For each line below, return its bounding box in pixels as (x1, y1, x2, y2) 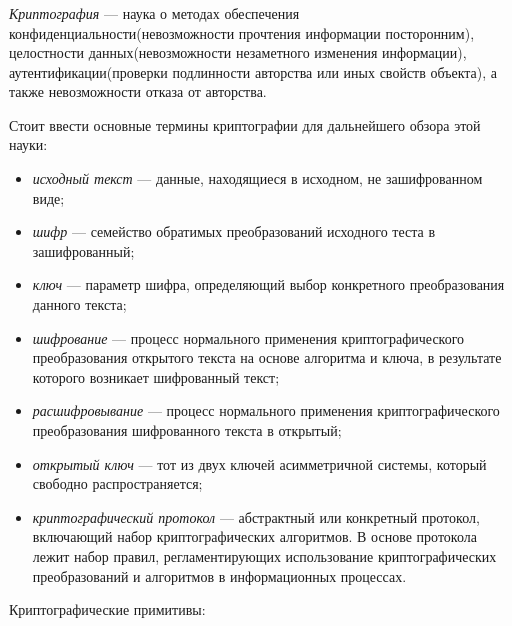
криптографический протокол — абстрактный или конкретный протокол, (32, 506, 480, 527)
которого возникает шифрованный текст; (32, 366, 280, 387)
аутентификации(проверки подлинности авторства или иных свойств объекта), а (9, 61, 498, 82)
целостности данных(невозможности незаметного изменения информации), (9, 42, 467, 63)
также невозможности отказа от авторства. (9, 81, 267, 102)
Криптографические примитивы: (9, 599, 206, 620)
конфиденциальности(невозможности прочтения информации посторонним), (9, 22, 475, 43)
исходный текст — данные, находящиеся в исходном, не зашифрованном (32, 168, 483, 189)
